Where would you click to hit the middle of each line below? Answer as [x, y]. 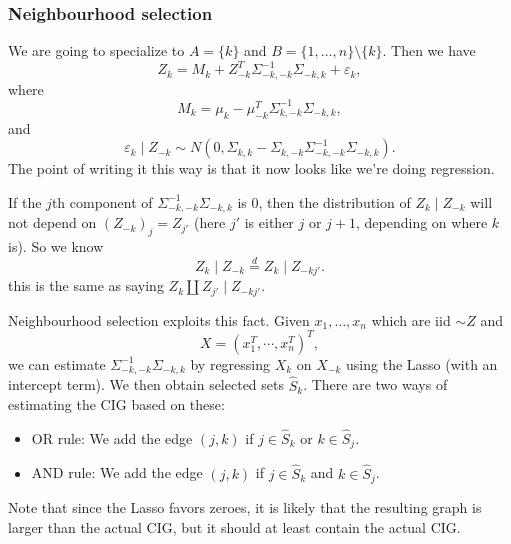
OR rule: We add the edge [112, 437]
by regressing [230, 363]
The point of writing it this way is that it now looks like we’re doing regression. [251, 168]
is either [269, 222]
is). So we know [56, 246]
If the [25, 201]
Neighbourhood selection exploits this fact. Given [159, 319]
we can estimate [57, 363]
